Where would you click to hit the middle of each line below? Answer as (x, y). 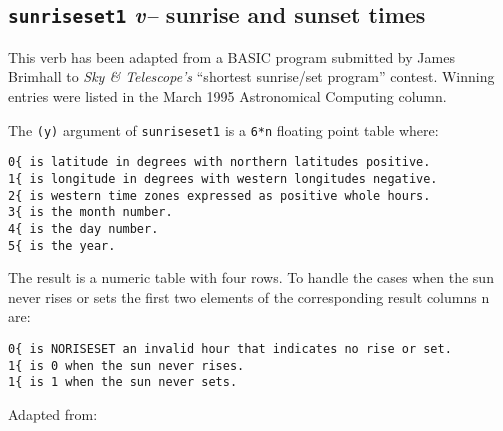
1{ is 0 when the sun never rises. (126, 365)
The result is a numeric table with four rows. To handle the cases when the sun (251, 277)
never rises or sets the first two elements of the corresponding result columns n (249, 296)
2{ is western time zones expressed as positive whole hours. (219, 195)
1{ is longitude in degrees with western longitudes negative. (223, 178)
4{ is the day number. (83, 228)
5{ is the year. (62, 245)
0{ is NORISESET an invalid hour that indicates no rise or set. (230, 348)
